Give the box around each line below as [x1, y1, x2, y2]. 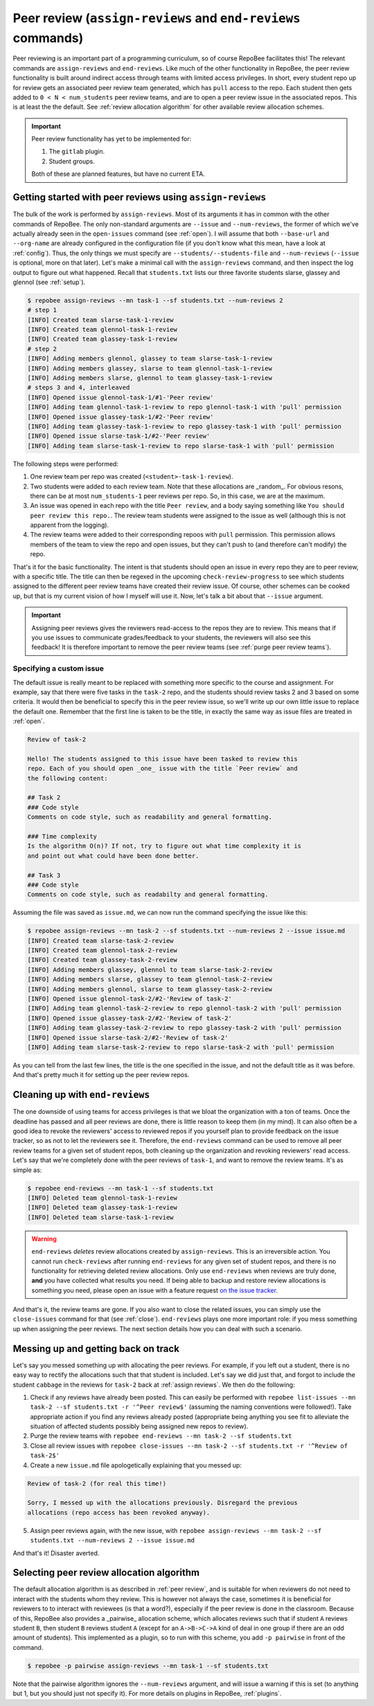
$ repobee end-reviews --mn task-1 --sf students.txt [27, 1184, 214, 1192]
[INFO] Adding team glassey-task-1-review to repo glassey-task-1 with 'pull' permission [27, 423, 342, 430]
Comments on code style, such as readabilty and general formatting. [27, 891, 269, 898]
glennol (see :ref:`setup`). [12, 278, 86, 286]
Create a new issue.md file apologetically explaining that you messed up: [30, 1461, 242, 1469]
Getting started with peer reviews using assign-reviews [12, 191, 267, 204]
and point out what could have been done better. [27, 852, 199, 860]
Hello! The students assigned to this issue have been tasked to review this [27, 755, 298, 763]
